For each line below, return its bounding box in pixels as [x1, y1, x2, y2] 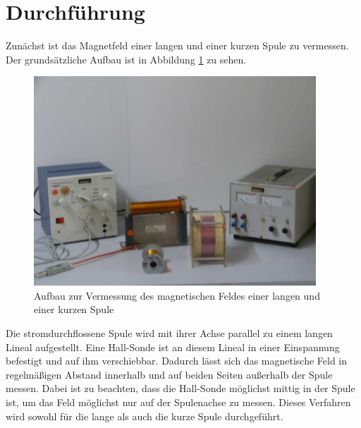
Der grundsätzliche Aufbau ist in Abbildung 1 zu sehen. [6, 51, 247, 66]
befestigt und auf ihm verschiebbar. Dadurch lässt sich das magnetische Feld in [6, 353, 348, 368]
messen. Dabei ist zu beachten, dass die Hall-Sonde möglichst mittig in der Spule [6, 381, 355, 396]
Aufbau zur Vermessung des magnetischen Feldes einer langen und [34, 288, 320, 302]
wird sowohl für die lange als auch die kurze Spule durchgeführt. [6, 408, 283, 423]
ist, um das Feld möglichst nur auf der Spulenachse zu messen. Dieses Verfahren [6, 394, 351, 409]
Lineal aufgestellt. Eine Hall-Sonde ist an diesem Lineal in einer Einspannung [6, 339, 340, 354]
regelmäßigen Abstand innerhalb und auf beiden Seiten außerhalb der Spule [6, 367, 333, 381]
